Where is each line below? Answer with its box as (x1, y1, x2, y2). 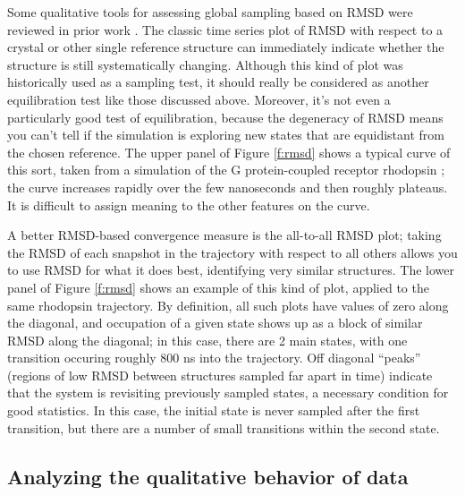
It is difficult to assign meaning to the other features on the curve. (7, 195, 370, 214)
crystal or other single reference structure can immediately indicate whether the (7, 38, 444, 56)
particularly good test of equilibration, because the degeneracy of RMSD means (7, 107, 444, 126)
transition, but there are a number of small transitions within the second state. (7, 418, 440, 437)
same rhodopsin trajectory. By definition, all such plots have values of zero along (7, 295, 449, 314)
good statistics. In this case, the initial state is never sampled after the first (7, 401, 420, 420)
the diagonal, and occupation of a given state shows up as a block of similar (7, 313, 423, 332)
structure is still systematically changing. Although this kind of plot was (7, 55, 403, 73)
